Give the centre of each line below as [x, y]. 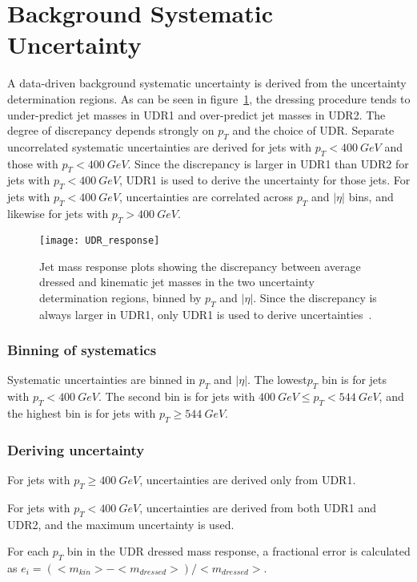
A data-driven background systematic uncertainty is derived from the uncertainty [207, 83]
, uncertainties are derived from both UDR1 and [258, 507]
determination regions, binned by [120, 297]
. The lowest [277, 380]
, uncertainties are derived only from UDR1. [248, 479]
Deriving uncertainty [76, 449]
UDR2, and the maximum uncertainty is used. [121, 524]
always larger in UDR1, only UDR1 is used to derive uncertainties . [206, 314]
